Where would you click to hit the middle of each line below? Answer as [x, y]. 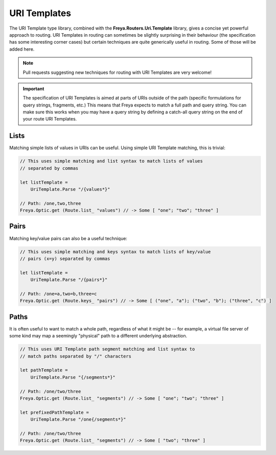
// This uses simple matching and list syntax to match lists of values [111, 161]
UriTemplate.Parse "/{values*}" [70, 189]
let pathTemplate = [44, 370]
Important [34, 88]
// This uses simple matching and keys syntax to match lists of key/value [115, 252]
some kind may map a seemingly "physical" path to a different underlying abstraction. [98, 336]
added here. [22, 49]
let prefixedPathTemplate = [54, 412]
